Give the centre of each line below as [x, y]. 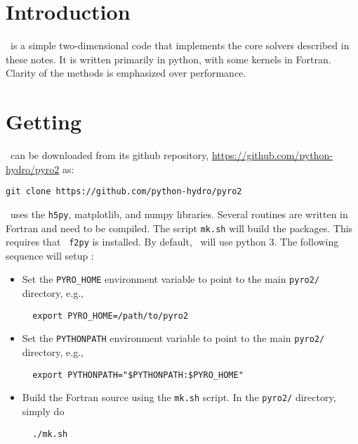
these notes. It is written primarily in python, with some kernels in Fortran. [168, 59]
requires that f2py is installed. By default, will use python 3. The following [172, 242]
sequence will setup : [50, 255]
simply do [43, 411]
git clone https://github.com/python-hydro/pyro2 [124, 192]
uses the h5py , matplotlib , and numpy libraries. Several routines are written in [179, 214]
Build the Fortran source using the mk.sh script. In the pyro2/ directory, [179, 397]
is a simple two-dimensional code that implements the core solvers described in [180, 45]
